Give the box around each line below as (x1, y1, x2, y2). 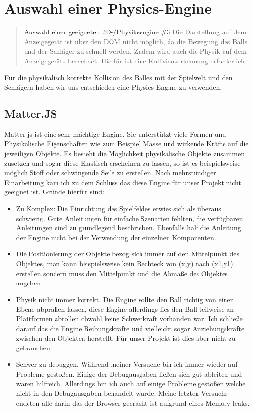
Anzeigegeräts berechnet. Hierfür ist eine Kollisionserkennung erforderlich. (24, 55, 247, 65)
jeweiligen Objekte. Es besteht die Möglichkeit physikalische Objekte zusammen (4, 148, 245, 158)
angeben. (16, 278, 43, 288)
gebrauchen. (16, 342, 52, 352)
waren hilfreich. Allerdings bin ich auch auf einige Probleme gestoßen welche (16, 378, 246, 388)
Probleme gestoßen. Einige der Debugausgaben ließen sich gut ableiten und (16, 368, 242, 379)
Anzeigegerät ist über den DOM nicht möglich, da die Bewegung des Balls (24, 36, 248, 46)
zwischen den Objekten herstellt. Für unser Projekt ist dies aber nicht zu (16, 333, 236, 343)
